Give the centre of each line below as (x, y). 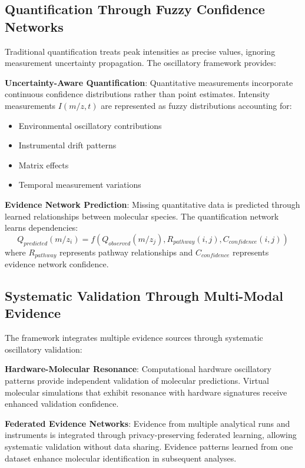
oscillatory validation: (44, 349)
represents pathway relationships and (126, 252)
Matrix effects (44, 165)
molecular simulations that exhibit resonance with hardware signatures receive (146, 392)
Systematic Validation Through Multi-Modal (144, 295)
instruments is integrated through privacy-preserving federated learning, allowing (151, 435)
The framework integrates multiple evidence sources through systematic (134, 338)
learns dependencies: (42, 228)
